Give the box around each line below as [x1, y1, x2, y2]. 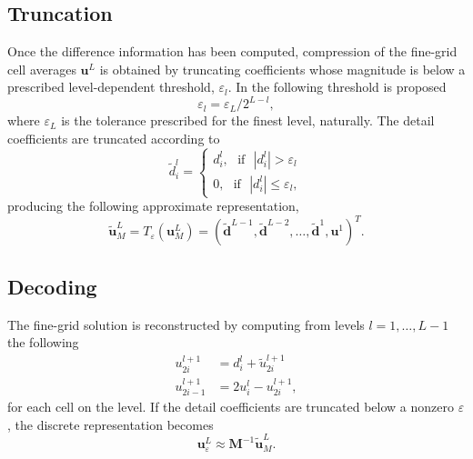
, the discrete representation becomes [7, 414, 214, 434]
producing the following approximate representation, [7, 196, 299, 215]
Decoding [7, 272, 97, 300]
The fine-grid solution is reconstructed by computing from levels [7, 314, 365, 334]
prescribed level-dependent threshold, [7, 77, 215, 96]
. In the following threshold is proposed [227, 77, 447, 96]
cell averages [7, 59, 76, 78]
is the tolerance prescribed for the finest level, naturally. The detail [61, 111, 435, 130]
